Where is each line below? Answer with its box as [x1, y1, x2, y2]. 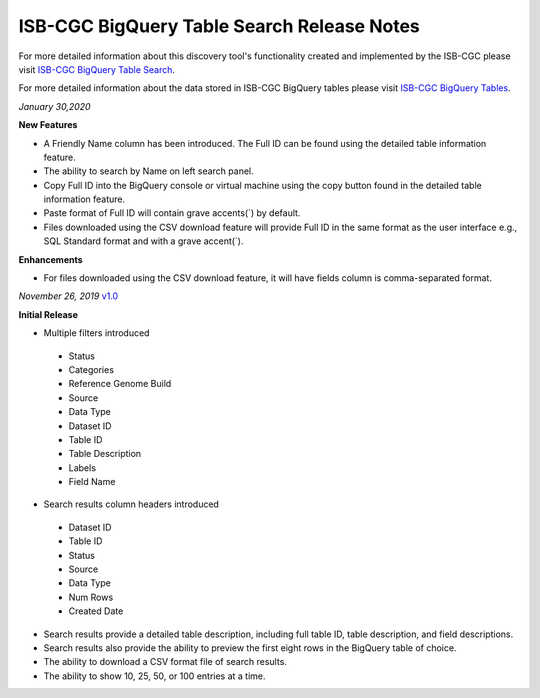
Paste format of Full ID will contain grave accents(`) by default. [43, 207, 301, 219]
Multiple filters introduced [43, 327, 150, 339]
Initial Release [18, 308, 79, 320]
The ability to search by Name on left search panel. [43, 165, 254, 177]
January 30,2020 [18, 100, 91, 112]
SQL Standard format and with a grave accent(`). [43, 235, 244, 247]
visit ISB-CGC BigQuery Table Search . [18, 63, 175, 75]
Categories [68, 363, 115, 375]
